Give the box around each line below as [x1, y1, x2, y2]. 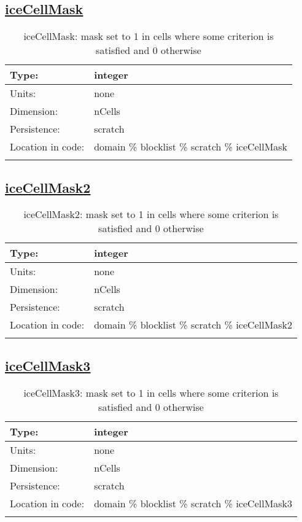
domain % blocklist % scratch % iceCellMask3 [94, 496, 293, 510]
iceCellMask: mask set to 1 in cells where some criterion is [23, 29, 274, 44]
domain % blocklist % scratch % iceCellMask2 [94, 317, 293, 332]
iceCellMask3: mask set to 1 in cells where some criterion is [23, 385, 279, 400]
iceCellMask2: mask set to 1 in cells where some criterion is [23, 207, 279, 222]
